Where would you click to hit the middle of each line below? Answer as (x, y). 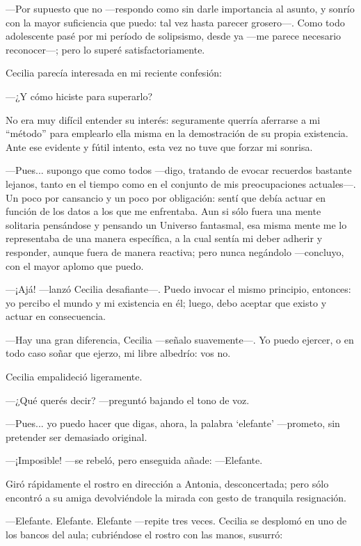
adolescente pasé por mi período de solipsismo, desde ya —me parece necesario (174, 36)
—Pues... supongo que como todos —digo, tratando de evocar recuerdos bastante (179, 170)
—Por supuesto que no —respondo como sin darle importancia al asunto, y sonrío (180, 8)
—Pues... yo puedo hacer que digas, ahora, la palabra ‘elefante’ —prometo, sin (173, 423)
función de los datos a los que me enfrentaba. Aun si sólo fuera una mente (163, 211)
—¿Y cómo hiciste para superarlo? (79, 96)
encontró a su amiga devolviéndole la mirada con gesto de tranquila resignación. (176, 497)
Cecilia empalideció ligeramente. (74, 377)
